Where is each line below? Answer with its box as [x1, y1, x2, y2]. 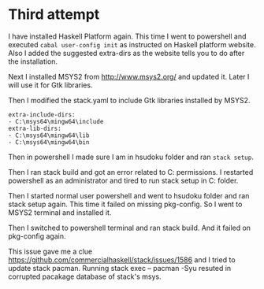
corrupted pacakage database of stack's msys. [8, 272, 162, 281]
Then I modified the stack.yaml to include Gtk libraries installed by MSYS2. [8, 95, 251, 105]
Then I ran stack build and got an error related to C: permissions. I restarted [8, 167, 254, 176]
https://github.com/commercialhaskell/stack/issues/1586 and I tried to [8, 254, 236, 265]
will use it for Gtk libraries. [8, 80, 93, 90]
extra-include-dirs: [8, 110, 76, 119]
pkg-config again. [8, 231, 66, 241]
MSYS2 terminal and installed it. [8, 207, 112, 217]
